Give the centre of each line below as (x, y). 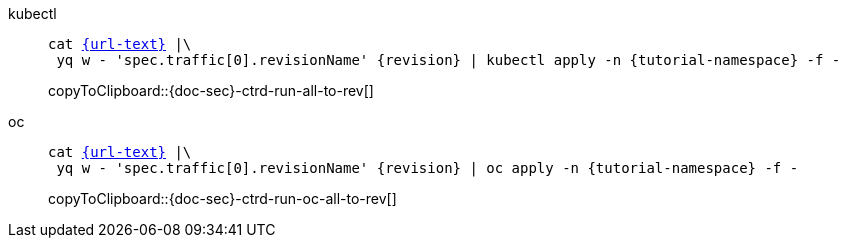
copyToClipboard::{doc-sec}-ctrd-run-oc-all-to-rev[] (222, 198)
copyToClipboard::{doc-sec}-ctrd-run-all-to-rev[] (211, 90)
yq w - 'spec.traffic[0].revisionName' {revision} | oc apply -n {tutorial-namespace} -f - (427, 168)
